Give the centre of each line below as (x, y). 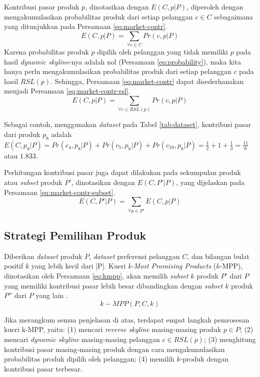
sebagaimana (234, 16)
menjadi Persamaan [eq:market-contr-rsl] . (67, 91)
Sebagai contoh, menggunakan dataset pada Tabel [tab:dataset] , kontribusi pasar (128, 124)
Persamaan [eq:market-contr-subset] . (60, 192)
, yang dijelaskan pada (210, 182)
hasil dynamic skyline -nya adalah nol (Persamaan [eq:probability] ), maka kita (122, 61)
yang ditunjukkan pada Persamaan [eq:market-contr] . (86, 26)
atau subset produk (33, 182)
